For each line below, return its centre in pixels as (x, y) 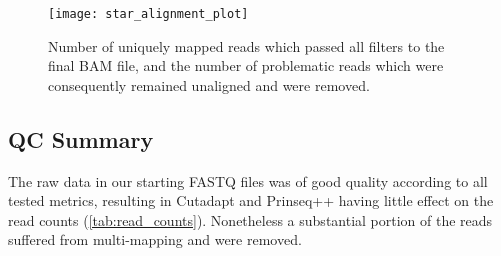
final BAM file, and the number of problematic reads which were (246, 65)
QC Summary (81, 138)
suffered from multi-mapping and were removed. (155, 239)
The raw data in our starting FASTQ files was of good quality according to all (248, 180)
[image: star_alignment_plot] (148, 14)
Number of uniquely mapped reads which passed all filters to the (246, 45)
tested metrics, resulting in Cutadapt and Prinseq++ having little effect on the (251, 200)
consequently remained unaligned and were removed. (209, 84)
